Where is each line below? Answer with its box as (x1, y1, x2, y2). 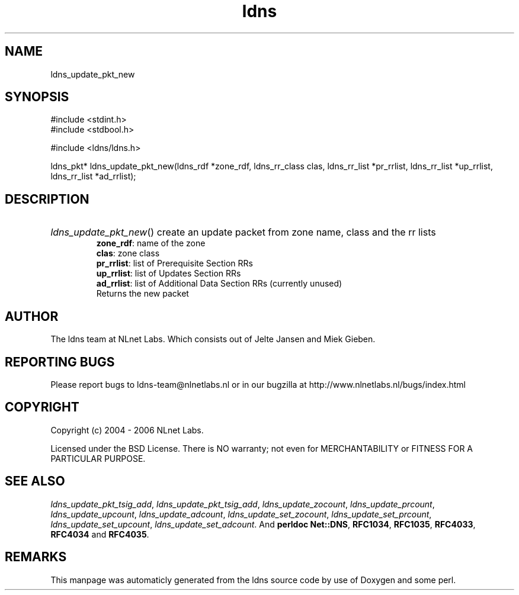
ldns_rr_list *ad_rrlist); (50, 171, 136, 182)
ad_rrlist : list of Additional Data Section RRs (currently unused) (96, 278, 342, 289)
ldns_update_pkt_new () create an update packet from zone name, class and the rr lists (50, 226, 436, 239)
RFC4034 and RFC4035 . (50, 529, 149, 539)
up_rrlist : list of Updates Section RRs (96, 268, 241, 279)
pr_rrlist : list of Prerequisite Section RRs (96, 258, 253, 269)
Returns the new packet (96, 288, 189, 299)
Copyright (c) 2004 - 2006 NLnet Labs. (50, 424, 204, 435)
